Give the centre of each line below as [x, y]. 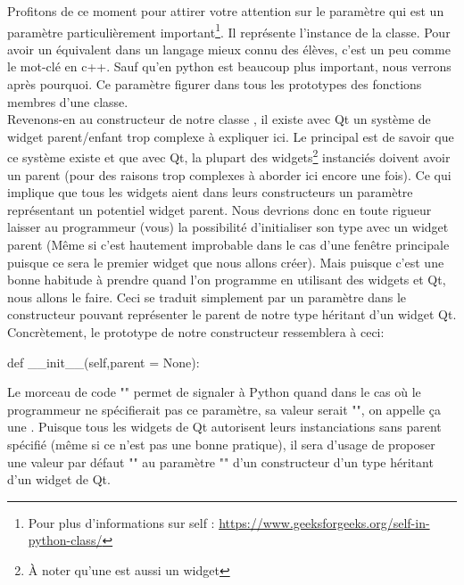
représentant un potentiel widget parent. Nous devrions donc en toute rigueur [220, 209]
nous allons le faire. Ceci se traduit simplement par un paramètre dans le [207, 297]
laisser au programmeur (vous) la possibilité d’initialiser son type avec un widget [228, 227]
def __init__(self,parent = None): [104, 362]
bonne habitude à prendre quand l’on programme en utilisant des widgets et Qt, [227, 280]
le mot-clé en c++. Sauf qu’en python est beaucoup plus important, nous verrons [229, 66]
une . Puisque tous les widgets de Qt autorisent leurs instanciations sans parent [224, 427]
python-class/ [65, 540]
